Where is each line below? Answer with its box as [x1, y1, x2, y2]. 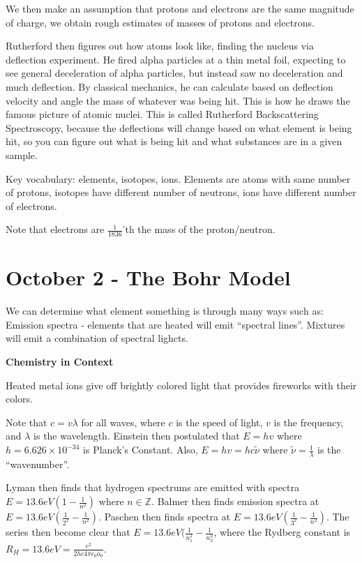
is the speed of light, [176, 414, 263, 429]
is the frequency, [273, 414, 344, 429]
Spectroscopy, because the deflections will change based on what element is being [6, 120, 352, 135]
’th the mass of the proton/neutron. [122, 222, 276, 237]
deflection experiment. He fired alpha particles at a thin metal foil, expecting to [6, 52, 346, 66]
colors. [6, 391, 33, 406]
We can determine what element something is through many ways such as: [6, 303, 324, 318]
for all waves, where [81, 414, 165, 429]
